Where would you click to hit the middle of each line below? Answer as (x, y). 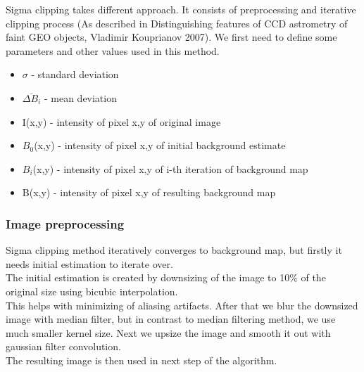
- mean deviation (80, 97)
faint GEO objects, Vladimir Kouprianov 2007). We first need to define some (171, 37)
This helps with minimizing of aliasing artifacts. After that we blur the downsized (182, 305)
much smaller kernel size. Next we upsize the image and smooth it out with (168, 332)
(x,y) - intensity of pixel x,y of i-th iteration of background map (170, 168)
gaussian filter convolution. (63, 346)
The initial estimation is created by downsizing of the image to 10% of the (166, 277)
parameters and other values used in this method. (113, 50)
